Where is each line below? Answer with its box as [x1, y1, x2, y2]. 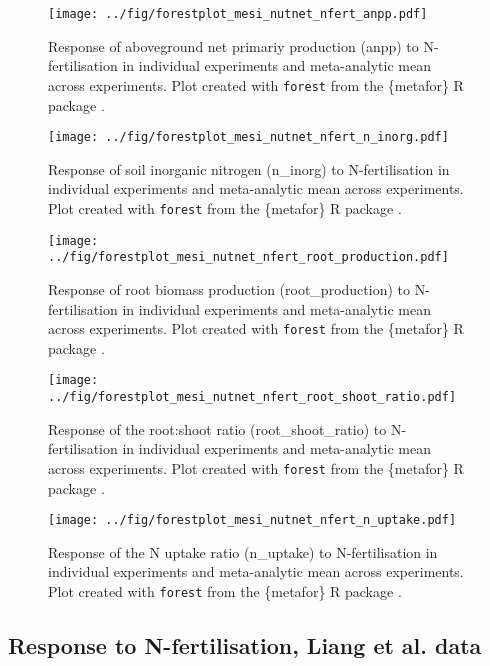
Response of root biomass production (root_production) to [48, 278, 410, 299]
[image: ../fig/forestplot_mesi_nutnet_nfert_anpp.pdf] [48, 7, 428, 21]
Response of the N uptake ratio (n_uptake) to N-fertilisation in [48, 541, 438, 562]
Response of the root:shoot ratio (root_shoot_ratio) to [48, 418, 387, 439]
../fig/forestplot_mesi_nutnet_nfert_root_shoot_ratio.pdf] [48, 390, 457, 404]
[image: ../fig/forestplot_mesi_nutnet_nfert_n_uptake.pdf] [48, 513, 457, 528]
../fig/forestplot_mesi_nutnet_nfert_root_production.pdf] [48, 250, 449, 265]
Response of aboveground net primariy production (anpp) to [48, 35, 419, 56]
